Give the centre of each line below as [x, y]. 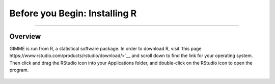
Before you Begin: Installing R [73, 13]
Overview [25, 36]
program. [19, 70]
